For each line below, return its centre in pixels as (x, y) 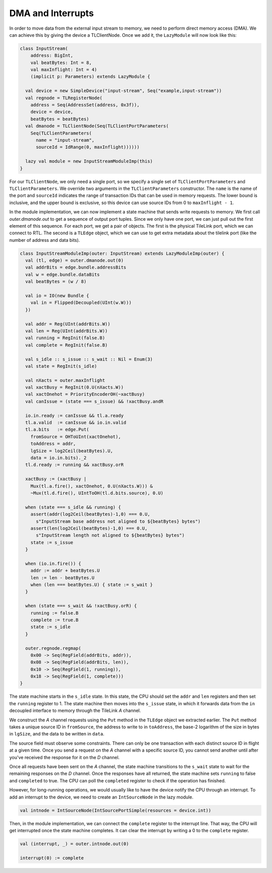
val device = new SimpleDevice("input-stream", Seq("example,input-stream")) (124, 91)
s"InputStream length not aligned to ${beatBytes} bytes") (110, 535)
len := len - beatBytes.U (62, 578)
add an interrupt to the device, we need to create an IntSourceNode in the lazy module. (101, 797)
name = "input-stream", (65, 140)
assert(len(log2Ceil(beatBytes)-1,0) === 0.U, (89, 528)
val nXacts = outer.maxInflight (65, 380)
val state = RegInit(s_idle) (61, 366)
